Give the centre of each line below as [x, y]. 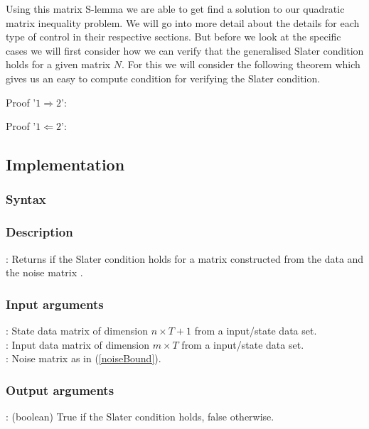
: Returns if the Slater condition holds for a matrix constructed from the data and [185, 258]
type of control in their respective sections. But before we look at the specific [173, 37]
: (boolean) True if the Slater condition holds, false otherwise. [140, 416]
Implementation [65, 164]
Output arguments [60, 390]
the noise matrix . [44, 272]
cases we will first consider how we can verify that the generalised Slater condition [185, 50]
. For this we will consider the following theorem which [241, 64]
